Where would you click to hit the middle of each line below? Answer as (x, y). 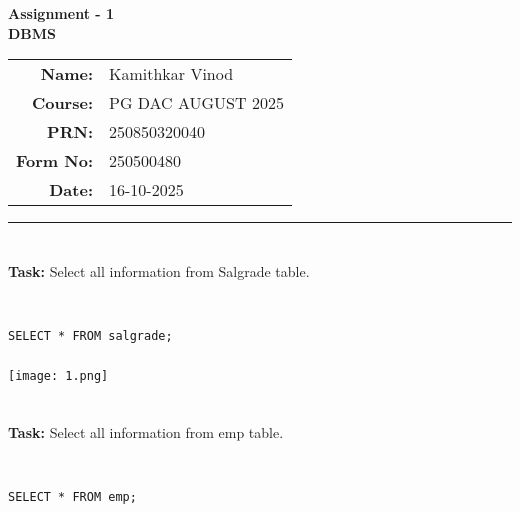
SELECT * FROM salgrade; (90, 336)
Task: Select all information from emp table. (146, 432)
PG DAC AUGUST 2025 (196, 103)
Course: (62, 103)
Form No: (54, 161)
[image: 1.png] (58, 375)
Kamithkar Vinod (171, 74)
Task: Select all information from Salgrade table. (159, 271)
